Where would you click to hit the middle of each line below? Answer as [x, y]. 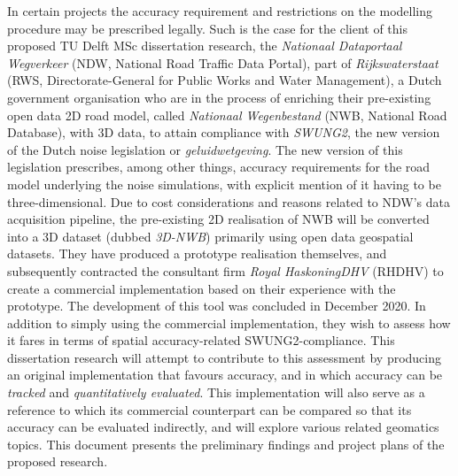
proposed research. [58, 461]
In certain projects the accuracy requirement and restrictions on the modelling [220, 11]
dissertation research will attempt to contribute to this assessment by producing [225, 357]
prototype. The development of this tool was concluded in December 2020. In [217, 306]
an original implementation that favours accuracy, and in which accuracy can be [225, 375]
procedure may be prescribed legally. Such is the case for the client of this [207, 28]
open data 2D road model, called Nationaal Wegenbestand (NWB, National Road [227, 115]
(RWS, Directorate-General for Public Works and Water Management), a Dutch [225, 80]
